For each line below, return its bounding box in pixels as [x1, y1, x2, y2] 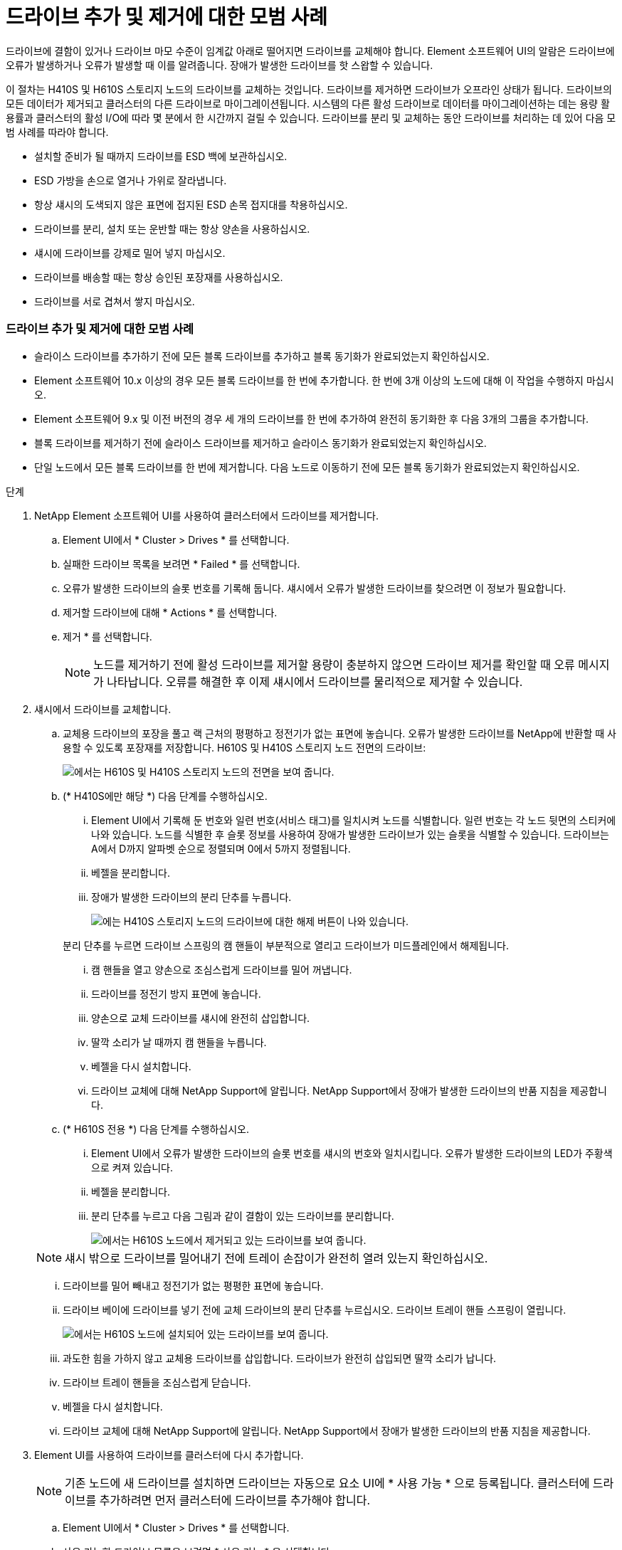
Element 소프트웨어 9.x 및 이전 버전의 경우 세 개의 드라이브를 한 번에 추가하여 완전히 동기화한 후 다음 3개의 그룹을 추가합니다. [34, 412, 589, 425]
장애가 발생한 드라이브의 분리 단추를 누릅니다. [91, 890, 292, 903]
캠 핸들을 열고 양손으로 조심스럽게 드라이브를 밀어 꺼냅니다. [91, 963, 352, 976]
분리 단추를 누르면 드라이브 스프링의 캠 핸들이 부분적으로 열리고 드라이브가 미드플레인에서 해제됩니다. [63, 939, 509, 951]
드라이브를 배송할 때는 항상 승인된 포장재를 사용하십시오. [34, 270, 283, 283]
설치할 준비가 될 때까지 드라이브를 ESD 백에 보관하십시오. [34, 149, 288, 162]
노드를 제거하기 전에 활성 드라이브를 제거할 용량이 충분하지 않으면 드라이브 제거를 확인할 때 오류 [93, 657, 575, 672]
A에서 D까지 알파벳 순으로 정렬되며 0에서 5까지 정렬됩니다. [91, 842, 351, 855]
